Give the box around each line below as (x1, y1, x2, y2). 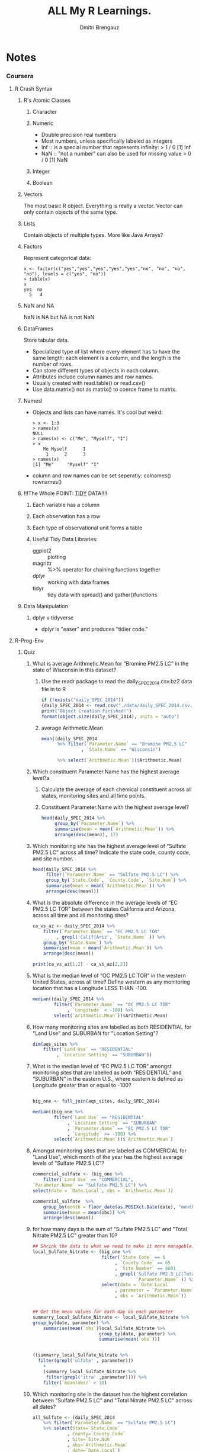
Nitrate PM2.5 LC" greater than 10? (32, 1232, 118, 1239)
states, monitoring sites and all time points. (41, 792, 146, 799)
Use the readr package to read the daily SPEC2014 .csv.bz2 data (41, 678, 192, 686)
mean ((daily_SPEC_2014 (41, 735, 98, 741)
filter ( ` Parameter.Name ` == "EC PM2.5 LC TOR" (43, 929, 161, 934)
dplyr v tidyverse (32, 614, 74, 621)
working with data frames (47, 579, 110, 586)
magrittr (32, 560, 52, 567)
